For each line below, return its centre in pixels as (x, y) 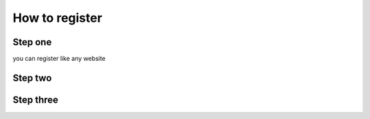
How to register (58, 18)
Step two (32, 78)
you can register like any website (59, 59)
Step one (32, 42)
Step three (35, 100)
